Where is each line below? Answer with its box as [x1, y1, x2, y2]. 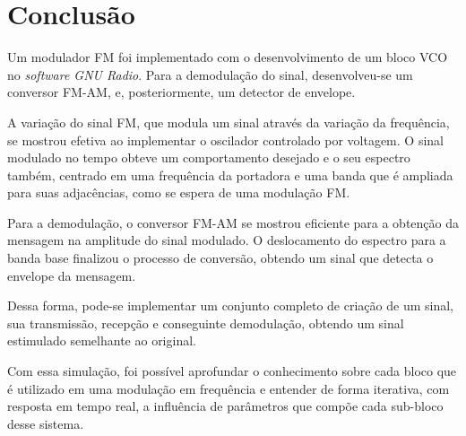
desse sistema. [7, 414, 84, 432]
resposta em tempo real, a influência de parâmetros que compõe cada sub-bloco [7, 397, 444, 415]
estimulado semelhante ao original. [7, 331, 196, 350]
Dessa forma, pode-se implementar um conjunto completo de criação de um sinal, [7, 296, 453, 315]
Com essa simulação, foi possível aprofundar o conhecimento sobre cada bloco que [7, 362, 457, 380]
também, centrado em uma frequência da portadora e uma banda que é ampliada [7, 165, 453, 184]
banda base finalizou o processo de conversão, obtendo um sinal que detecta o [7, 249, 434, 267]
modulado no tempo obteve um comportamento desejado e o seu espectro [7, 148, 410, 167]
